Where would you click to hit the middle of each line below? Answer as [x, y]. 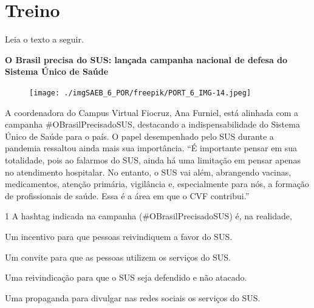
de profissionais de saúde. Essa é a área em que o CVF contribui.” [127, 195]
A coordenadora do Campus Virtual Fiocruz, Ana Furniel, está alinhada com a [152, 112]
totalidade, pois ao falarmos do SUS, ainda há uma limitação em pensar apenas [153, 159]
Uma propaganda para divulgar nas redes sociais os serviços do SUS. [133, 297]
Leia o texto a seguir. [44, 39]
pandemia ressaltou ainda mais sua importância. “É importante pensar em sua [151, 148]
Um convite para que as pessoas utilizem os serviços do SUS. [118, 257]
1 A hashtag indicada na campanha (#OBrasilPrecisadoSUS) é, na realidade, [148, 216]
